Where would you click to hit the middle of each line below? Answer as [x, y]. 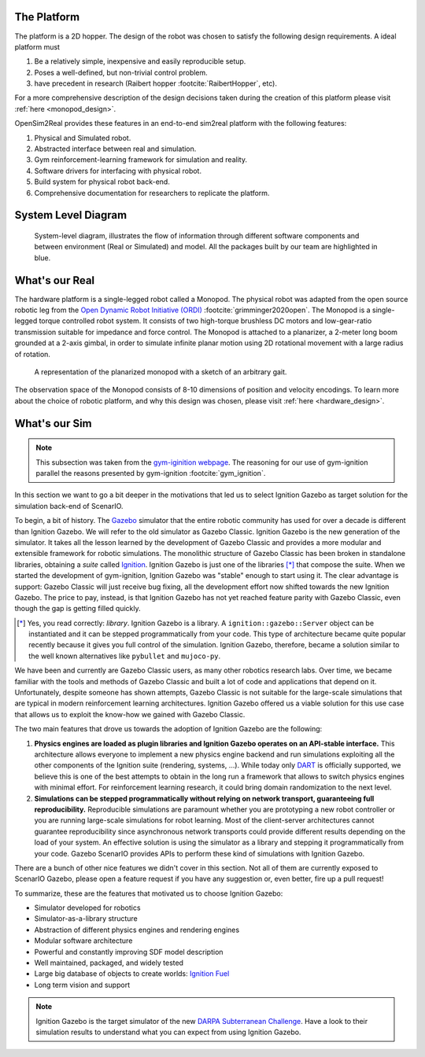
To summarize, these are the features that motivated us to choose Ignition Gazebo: [149, 893]
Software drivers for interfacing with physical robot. [118, 171]
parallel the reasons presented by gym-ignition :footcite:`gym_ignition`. [151, 473]
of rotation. [33, 354]
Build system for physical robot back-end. [102, 182]
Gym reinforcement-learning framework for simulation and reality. [141, 160]
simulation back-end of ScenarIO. [69, 506]
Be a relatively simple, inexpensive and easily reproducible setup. [140, 61]
